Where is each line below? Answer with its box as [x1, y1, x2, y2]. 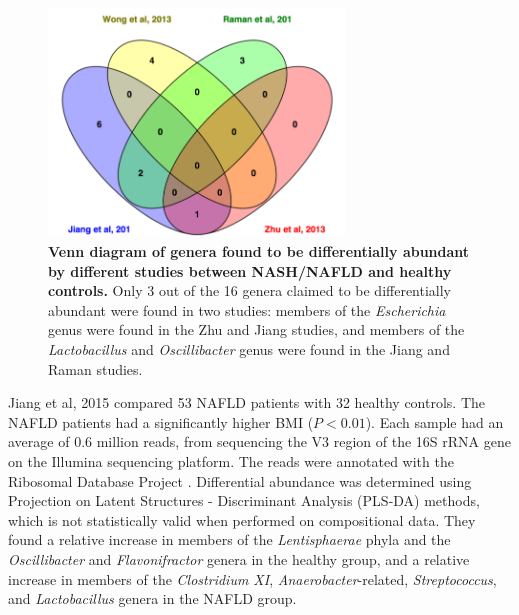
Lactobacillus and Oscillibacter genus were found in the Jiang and [48, 338, 450, 359]
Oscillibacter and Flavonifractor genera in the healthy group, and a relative [8, 548, 470, 569]
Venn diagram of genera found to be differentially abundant [48, 241, 470, 261]
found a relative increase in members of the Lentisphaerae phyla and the [8, 529, 451, 550]
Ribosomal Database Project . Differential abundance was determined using [8, 470, 472, 491]
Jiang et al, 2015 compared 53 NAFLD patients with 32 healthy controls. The [8, 392, 485, 413]
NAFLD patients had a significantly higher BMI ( [8, 411, 314, 432]
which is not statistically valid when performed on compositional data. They [8, 509, 476, 530]
